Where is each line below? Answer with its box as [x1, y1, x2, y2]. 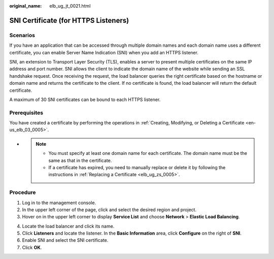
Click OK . [22, 244, 42, 250]
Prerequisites [9, 109, 43, 116]
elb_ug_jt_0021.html [49, 3, 91, 9]
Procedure [9, 189, 36, 196]
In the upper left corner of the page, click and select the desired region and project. [22, 206, 197, 213]
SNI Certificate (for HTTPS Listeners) [9, 16, 129, 25]
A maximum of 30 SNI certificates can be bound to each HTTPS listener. [9, 96, 161, 103]
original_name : [9, 3, 42, 9]
